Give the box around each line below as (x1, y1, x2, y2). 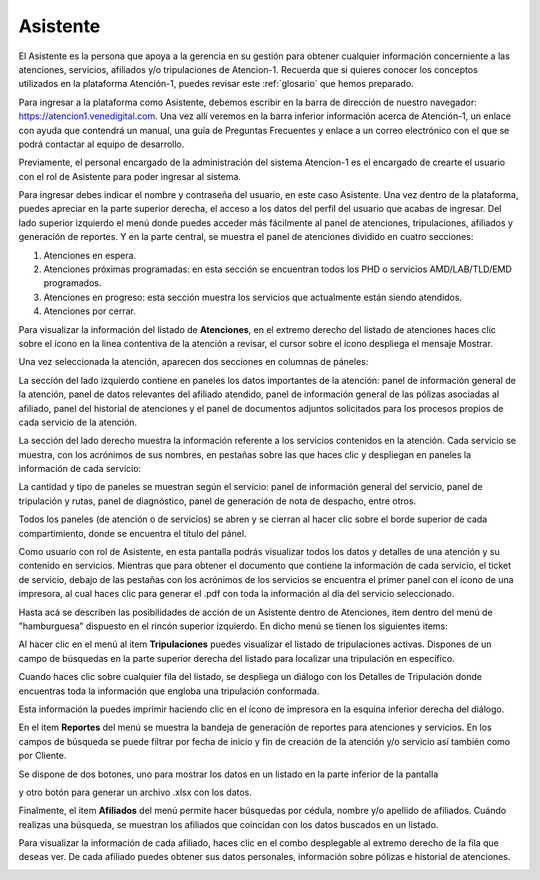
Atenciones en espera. (43, 249, 137, 261)
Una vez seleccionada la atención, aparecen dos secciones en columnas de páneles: (18, 356, 369, 368)
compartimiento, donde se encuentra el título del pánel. (18, 527, 247, 539)
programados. (43, 277, 102, 289)
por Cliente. (18, 750, 67, 762)
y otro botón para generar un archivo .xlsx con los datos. (18, 786, 252, 798)
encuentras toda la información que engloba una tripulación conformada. (18, 685, 320, 697)
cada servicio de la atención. (18, 416, 138, 428)
